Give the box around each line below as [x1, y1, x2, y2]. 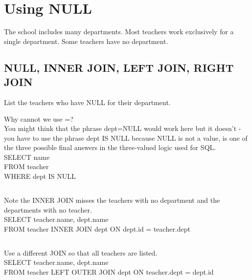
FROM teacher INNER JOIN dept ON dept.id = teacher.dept [4, 223, 190, 234]
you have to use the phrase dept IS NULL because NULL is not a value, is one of [4, 132, 248, 143]
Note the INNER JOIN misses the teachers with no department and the [4, 195, 220, 205]
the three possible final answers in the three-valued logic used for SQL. [4, 142, 216, 152]
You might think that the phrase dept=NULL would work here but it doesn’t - [4, 123, 241, 133]
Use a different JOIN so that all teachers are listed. [4, 247, 158, 258]
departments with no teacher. [4, 204, 92, 215]
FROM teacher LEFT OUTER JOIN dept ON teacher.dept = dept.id [4, 267, 214, 277]
